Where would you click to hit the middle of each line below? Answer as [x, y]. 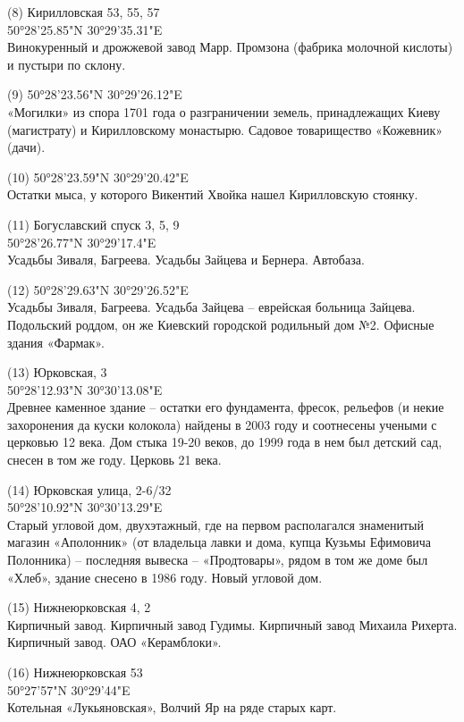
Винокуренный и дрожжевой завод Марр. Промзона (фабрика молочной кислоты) [230, 47]
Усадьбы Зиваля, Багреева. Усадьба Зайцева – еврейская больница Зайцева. [211, 307]
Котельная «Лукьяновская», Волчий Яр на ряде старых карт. [172, 707]
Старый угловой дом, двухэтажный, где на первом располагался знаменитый [215, 524]
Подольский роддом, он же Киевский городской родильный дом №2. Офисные [221, 324]
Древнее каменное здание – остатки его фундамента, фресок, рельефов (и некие [226, 407]
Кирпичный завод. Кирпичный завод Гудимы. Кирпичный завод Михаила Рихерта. [232, 624]
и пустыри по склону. [67, 64]
